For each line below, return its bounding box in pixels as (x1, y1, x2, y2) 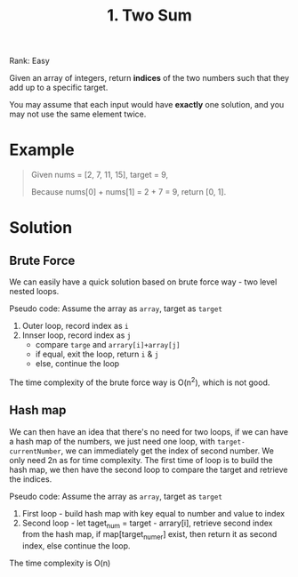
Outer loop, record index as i (21, 321, 129, 332)
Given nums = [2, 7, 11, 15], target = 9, (30, 170, 169, 180)
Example (9, 140, 75, 160)
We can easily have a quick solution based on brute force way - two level (9, 276, 278, 287)
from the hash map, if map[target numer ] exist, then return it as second (21, 529, 278, 542)
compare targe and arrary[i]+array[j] (35, 340, 181, 350)
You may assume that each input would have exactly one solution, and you (9, 100, 285, 110)
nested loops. (9, 286, 60, 297)
